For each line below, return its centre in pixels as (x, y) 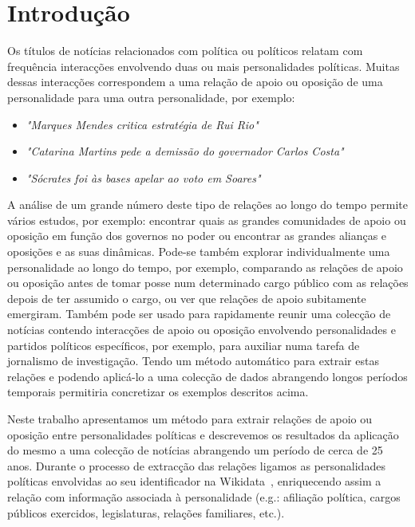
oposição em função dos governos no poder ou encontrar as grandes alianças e (197, 236)
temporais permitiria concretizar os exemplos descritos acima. (158, 392)
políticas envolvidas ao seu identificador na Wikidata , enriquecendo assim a (194, 481)
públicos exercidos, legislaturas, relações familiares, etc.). (146, 512)
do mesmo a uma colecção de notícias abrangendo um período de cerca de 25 (195, 450)
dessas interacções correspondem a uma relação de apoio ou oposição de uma (195, 82)
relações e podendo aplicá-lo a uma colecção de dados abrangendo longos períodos (207, 376)
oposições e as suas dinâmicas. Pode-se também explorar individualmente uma (199, 252)
